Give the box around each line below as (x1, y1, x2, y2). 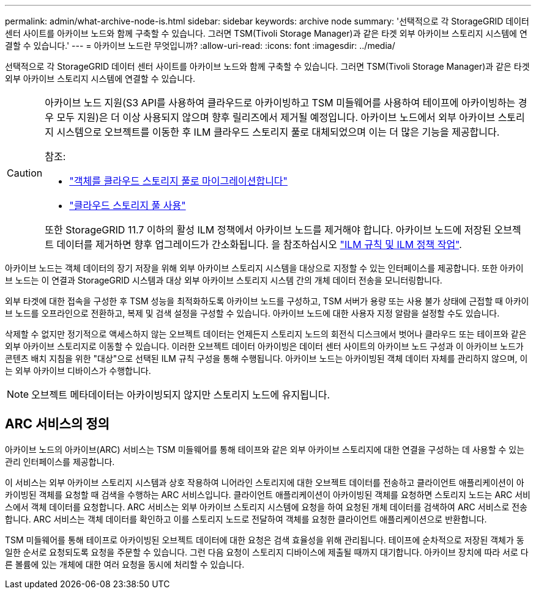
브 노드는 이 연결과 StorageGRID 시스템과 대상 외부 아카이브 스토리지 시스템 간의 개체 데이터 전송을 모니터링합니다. (5, 275, 442, 285)
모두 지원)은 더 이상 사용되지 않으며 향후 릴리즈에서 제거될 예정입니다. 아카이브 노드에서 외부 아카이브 (56, 111, 496, 123)
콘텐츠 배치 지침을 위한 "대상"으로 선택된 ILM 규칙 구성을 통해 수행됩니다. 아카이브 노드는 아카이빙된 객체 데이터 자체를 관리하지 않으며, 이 (5, 353, 528, 364)
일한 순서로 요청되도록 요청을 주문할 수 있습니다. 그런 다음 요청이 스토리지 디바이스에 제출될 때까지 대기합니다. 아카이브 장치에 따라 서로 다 (5, 546, 529, 557)
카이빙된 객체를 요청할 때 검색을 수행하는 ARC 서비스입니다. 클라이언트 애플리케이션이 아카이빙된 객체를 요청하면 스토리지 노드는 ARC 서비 (5, 489, 530, 500)
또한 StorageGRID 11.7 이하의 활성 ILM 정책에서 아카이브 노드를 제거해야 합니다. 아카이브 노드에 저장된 (45, 224, 492, 236)
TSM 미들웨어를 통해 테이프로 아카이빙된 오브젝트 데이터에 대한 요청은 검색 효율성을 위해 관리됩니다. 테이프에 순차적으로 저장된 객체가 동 (5, 534, 524, 545)
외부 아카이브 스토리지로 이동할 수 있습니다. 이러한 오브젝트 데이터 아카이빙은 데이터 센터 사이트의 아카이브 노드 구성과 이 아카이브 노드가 (5, 341, 524, 351)
